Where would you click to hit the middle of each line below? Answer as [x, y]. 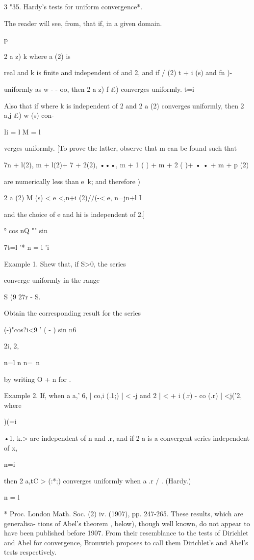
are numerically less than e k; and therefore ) [72, 181]
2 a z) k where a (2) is [37, 56]
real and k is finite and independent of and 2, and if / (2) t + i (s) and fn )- [118, 72]
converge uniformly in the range [52, 280]
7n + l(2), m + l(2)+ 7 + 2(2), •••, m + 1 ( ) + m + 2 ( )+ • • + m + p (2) [127, 164]
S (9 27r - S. [22, 296]
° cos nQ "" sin [26, 230]
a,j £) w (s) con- [29, 115]
